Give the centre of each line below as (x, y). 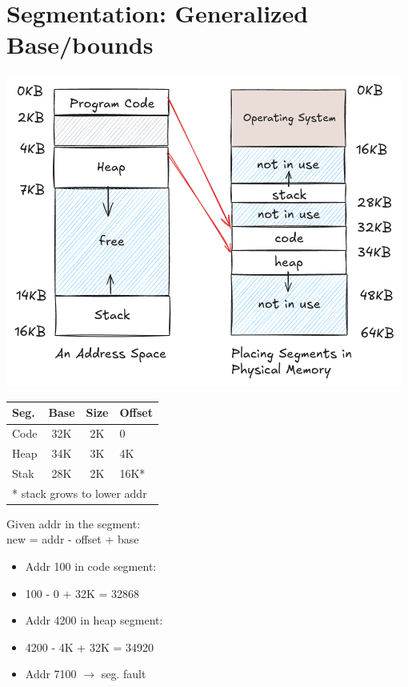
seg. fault (124, 674)
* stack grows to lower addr (80, 493)
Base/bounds (80, 44)
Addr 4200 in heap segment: (94, 620)
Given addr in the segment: (74, 523)
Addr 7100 (51, 674)
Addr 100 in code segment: (91, 566)
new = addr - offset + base (73, 539)
